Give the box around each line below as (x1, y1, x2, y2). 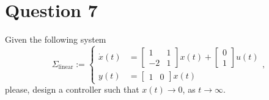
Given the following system (5, 33, 106, 46)
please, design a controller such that (5, 83, 139, 96)
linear (58, 63, 73, 70)
